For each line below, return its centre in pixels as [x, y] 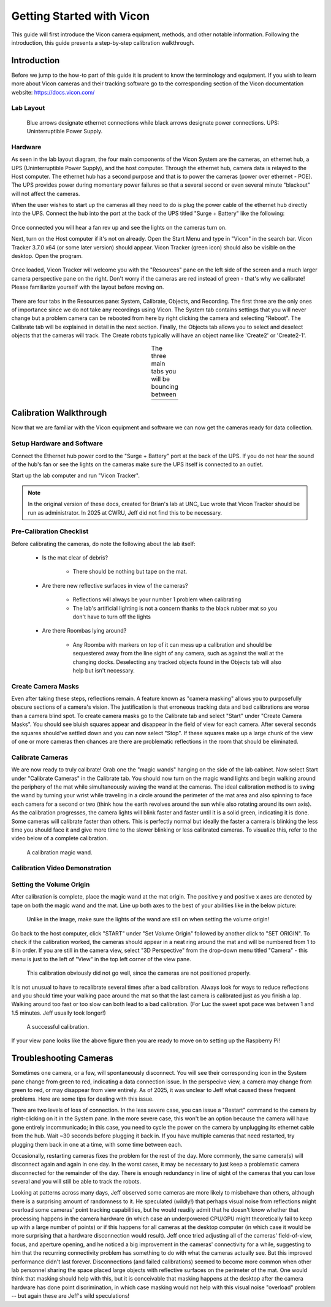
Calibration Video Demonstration [61, 868]
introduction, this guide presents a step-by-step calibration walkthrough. [103, 42]
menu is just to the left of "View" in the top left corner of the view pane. [101, 959]
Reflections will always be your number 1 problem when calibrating [157, 599]
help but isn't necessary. [104, 670]
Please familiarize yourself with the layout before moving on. [88, 287]
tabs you [164, 371]
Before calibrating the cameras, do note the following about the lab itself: [103, 544]
